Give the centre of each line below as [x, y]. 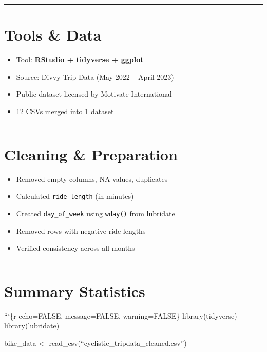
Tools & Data [53, 35]
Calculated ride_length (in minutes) [75, 196]
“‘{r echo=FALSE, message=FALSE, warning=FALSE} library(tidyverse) [121, 315]
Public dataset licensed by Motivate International [94, 94]
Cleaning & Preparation [91, 154]
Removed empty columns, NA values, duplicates [92, 179]
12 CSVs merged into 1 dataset [65, 111]
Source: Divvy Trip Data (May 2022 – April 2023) [95, 76]
